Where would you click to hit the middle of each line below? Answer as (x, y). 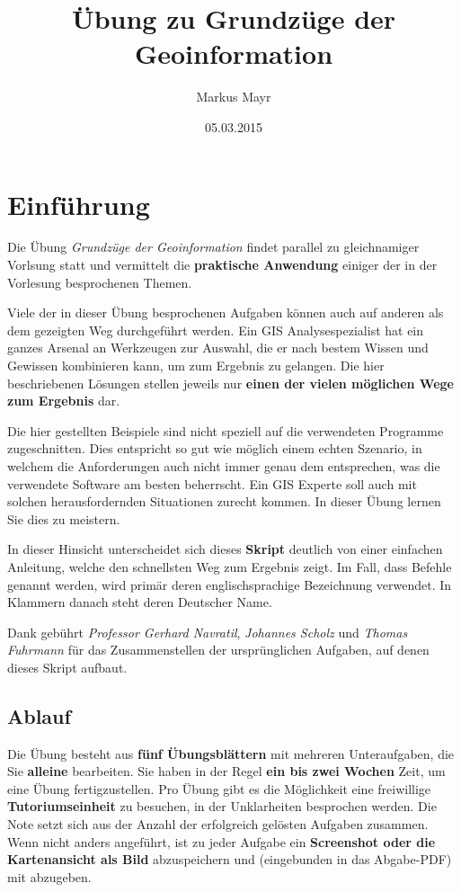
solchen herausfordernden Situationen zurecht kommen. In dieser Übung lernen (224, 501)
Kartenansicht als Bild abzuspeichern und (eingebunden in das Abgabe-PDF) (230, 859)
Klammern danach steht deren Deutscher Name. (140, 602)
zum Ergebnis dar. (64, 401)
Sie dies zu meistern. (64, 518)
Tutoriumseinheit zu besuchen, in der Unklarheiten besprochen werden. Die (222, 806)
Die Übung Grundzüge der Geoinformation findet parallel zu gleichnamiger (213, 247)
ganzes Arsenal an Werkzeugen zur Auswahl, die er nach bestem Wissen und (218, 348)
